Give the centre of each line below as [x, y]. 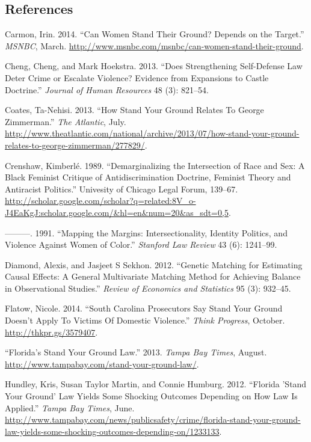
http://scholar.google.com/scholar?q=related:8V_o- [100, 201]
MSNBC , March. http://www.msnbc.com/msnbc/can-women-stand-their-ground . [154, 45]
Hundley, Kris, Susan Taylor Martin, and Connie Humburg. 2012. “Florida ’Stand [156, 384]
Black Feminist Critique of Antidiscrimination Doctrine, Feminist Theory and [148, 177]
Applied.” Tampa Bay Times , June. [70, 407]
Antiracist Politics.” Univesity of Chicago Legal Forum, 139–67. [122, 189]
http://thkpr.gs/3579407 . [51, 332]
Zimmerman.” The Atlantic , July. [66, 121]
